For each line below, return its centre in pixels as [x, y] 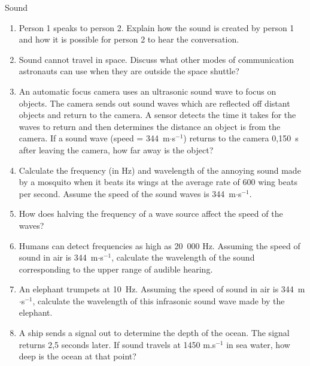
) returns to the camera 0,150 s [241, 138]
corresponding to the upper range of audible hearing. [116, 269]
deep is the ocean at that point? [77, 356]
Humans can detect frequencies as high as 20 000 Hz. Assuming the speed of [159, 245]
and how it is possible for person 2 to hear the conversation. [129, 39]
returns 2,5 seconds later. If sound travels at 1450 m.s [117, 344]
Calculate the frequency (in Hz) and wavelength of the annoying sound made [160, 170]
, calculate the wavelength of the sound [183, 257]
